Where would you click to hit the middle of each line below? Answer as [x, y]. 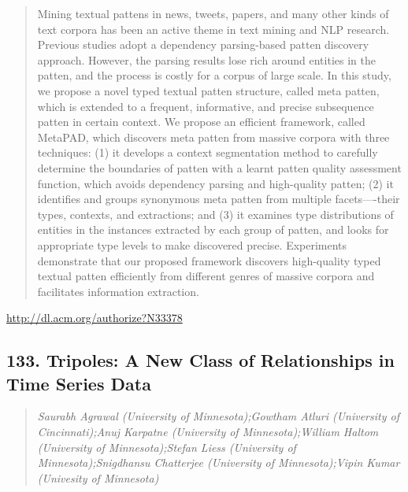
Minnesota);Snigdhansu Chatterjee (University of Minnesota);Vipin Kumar [219, 462]
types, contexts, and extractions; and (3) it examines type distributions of [215, 214]
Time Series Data [79, 383]
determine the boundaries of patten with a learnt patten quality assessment [219, 167]
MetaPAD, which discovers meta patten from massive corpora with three [213, 137]
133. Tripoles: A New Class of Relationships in [200, 360]
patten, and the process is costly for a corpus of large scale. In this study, [214, 75]
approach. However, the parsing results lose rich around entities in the [206, 59]
